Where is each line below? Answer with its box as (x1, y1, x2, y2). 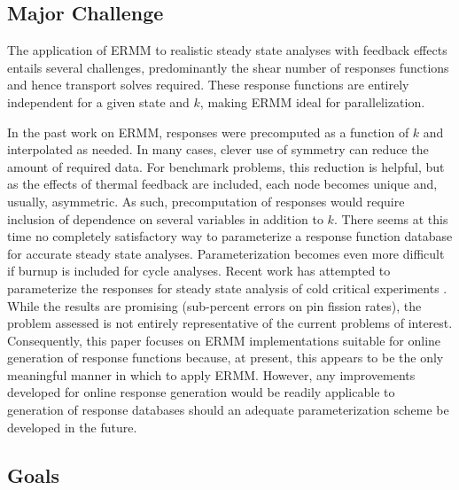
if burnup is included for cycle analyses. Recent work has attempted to (7, 261, 391, 280)
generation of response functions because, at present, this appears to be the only (7, 348, 444, 367)
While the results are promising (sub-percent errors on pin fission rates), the (7, 296, 422, 315)
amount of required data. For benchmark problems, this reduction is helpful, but (7, 157, 445, 175)
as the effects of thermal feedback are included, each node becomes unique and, (7, 175, 438, 193)
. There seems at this (333, 209, 448, 228)
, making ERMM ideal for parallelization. (199, 92, 425, 111)
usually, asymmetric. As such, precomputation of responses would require (7, 191, 405, 210)
